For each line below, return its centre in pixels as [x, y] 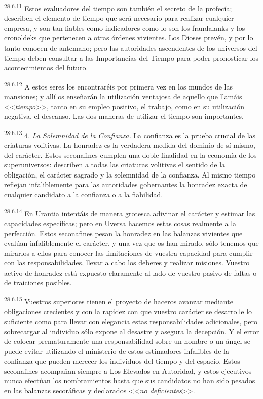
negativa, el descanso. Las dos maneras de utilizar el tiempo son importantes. [124, 116]
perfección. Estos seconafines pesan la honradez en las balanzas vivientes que [123, 233]
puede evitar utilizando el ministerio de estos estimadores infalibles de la [117, 351]
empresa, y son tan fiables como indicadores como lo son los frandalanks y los [125, 28]
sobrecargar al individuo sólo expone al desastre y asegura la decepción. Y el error [132, 331]
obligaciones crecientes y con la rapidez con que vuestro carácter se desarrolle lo [128, 311]
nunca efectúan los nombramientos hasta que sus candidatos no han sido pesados [130, 381]
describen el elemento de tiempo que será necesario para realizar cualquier [119, 18]
